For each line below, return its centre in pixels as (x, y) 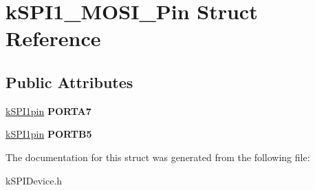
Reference (53, 38)
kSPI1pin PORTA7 (48, 110)
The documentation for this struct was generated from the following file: (158, 157)
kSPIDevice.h (34, 180)
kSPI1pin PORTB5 (49, 134)
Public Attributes (69, 82)
